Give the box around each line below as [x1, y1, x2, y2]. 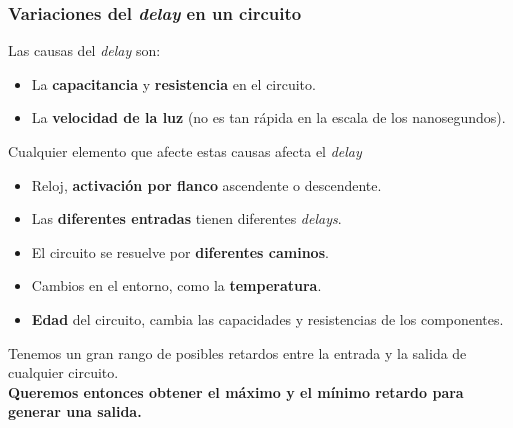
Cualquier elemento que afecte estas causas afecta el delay [8, 141, 362, 161]
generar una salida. [8, 401, 142, 422]
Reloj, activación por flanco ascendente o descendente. [31, 174, 382, 195]
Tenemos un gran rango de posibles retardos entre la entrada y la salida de [8, 342, 467, 363]
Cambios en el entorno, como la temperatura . [31, 275, 322, 296]
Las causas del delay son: [8, 40, 161, 61]
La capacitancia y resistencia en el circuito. [31, 73, 316, 94]
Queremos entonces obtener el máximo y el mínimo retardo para [8, 381, 464, 402]
